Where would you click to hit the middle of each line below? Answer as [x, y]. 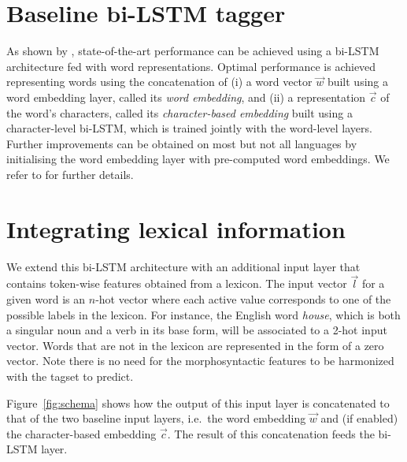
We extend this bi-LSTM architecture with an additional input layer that [183, 266]
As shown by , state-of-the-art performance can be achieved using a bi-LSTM [193, 51]
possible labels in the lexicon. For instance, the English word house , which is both [203, 314]
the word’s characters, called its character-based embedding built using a [179, 112]
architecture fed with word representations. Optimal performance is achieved [191, 66]
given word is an [46, 299]
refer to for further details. [70, 174]
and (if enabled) [359, 418]
